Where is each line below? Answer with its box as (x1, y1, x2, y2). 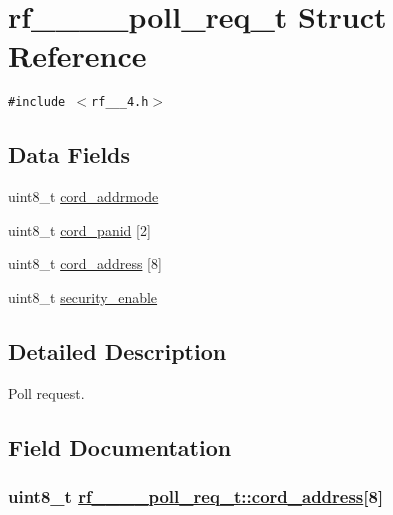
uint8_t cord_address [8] (8, 253, 162, 274)
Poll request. (8, 382, 85, 403)
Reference (8, 35, 147, 76)
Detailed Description (8, 335, 227, 366)
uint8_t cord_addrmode (8, 186, 159, 207)
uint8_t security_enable (8, 286, 158, 307)
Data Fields (8, 139, 131, 170)
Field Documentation (8, 431, 232, 462)
